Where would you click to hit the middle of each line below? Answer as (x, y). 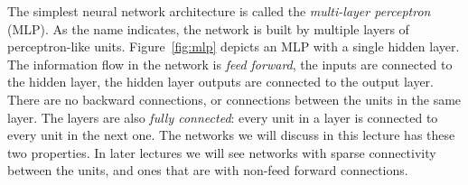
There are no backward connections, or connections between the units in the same (234, 99)
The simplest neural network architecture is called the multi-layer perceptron (219, 11)
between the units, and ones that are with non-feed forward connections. (208, 170)
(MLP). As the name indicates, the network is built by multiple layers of (208, 28)
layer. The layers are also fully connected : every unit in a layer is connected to (223, 117)
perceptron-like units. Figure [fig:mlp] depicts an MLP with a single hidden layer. (234, 46)
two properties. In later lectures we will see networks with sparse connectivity (222, 152)
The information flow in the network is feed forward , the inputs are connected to (230, 64)
